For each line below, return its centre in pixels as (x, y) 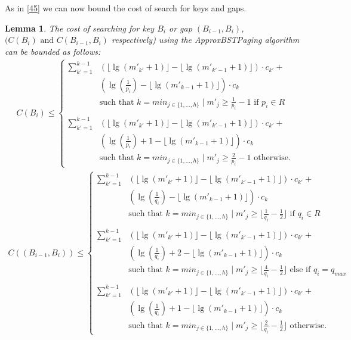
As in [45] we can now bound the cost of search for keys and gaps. (126, 8)
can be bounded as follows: (53, 51)
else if (300, 270)
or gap (180, 28)
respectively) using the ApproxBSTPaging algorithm (205, 40)
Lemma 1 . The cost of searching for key (80, 28)
